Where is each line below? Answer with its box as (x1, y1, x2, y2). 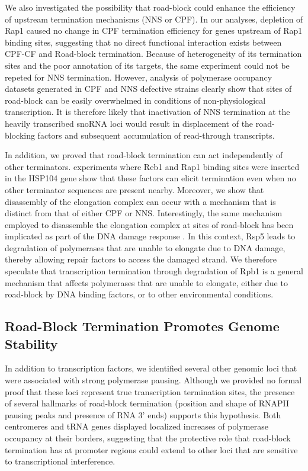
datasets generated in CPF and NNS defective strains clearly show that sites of (5, 82, 292, 95)
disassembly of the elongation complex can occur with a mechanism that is (5, 195, 276, 207)
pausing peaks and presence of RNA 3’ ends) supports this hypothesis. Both (5, 408, 281, 421)
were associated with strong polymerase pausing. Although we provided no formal (5, 374, 302, 386)
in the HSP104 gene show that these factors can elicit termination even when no (5, 172, 296, 184)
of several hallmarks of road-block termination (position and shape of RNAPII (5, 397, 290, 409)
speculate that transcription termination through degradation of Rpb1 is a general (5, 265, 303, 277)
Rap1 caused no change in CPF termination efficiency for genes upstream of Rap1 (5, 24, 303, 37)
